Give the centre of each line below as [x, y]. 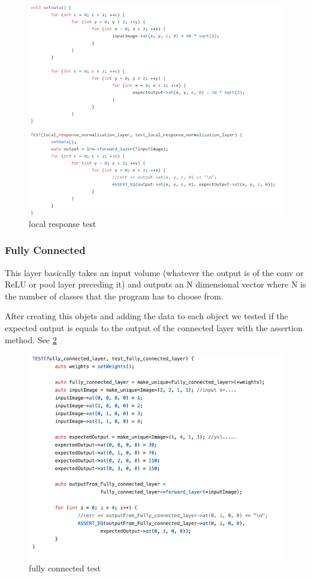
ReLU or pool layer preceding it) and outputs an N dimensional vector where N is [155, 284]
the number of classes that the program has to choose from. [114, 296]
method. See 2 [31, 339]
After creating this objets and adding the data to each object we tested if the [147, 316]
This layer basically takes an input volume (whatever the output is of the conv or [154, 272]
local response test [63, 223]
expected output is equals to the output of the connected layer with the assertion [154, 327]
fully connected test [65, 568]
